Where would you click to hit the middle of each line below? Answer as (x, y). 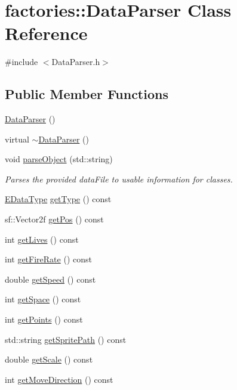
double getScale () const (49, 359)
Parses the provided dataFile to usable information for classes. (119, 179)
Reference (46, 33)
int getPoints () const (44, 319)
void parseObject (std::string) (59, 159)
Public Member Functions (87, 94)
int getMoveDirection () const (59, 379)
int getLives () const (42, 239)
